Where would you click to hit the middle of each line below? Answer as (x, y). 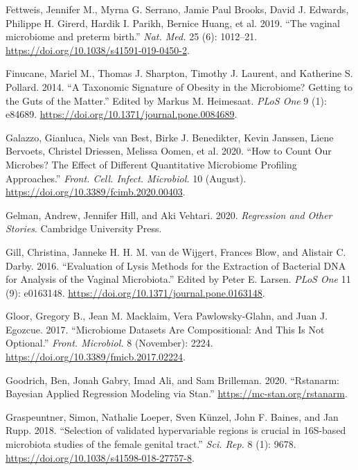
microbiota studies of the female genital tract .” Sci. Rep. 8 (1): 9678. (151, 444)
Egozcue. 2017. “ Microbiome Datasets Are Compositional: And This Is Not (165, 329)
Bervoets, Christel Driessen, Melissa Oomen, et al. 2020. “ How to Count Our (169, 151)
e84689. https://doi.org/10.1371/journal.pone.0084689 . (122, 114)
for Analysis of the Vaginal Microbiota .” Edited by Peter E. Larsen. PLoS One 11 (178, 279)
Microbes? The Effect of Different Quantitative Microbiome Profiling (151, 164)
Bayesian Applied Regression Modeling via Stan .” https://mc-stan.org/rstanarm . (177, 393)
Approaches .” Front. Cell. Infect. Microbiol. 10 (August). (126, 178)
